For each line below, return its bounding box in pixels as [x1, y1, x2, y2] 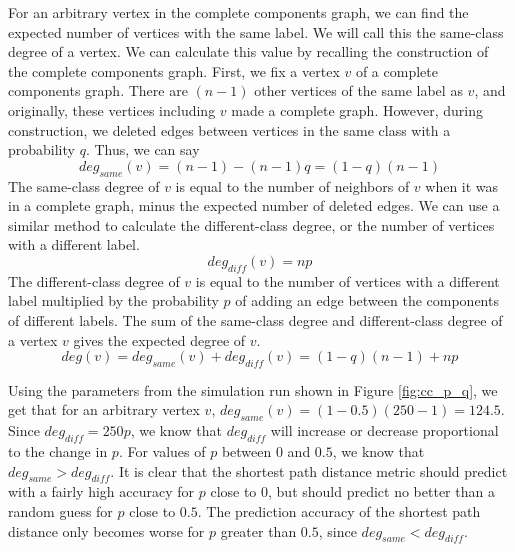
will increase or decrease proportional [270, 420, 499, 441]
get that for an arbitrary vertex [8, 399, 200, 420]
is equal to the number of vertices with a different [195, 270, 500, 291]
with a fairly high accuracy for [8, 481, 195, 502]
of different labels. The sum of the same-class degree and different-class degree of [8, 309, 503, 330]
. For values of [118, 441, 206, 462]
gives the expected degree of [73, 329, 246, 350]
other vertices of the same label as [254, 80, 463, 101]
